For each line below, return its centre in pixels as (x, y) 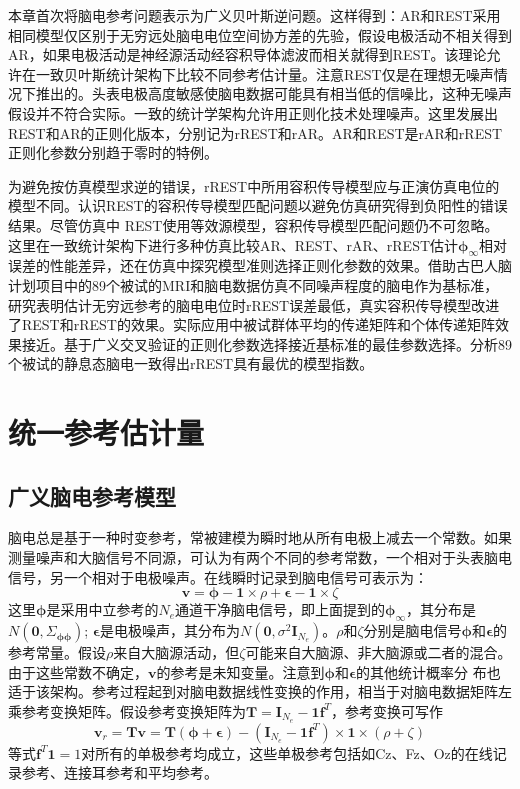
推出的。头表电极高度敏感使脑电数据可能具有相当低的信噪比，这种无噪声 (273, 93)
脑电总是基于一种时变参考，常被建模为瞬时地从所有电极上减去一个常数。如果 (260, 537)
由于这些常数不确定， (78, 671)
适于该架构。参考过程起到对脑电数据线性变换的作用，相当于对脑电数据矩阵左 (260, 691)
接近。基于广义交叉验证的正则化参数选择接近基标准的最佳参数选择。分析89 (266, 343)
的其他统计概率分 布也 (428, 671)
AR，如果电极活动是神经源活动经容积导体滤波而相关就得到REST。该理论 (247, 54)
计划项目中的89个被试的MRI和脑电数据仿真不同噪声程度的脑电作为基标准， (253, 284)
